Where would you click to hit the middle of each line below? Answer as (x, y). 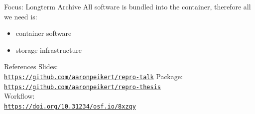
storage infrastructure (49, 50)
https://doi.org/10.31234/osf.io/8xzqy (70, 106)
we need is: (21, 16)
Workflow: (19, 96)
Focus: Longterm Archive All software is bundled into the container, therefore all (127, 6)
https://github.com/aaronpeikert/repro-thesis (82, 87)
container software (44, 33)
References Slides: (31, 66)
